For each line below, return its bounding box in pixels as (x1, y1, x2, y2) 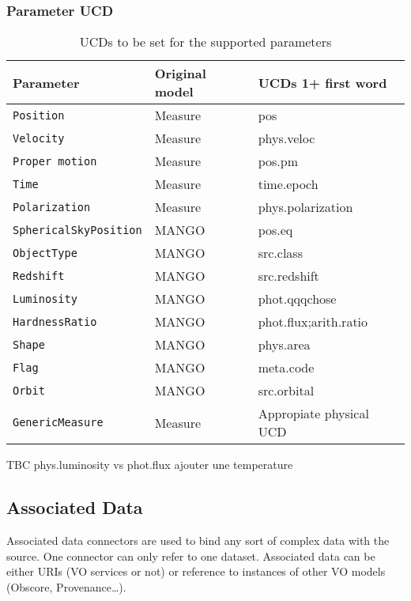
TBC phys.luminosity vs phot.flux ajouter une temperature (6, 456, 293, 473)
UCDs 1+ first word (258, 73, 387, 92)
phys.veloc (258, 129, 315, 148)
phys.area (258, 335, 311, 354)
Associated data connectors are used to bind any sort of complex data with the (6, 532, 390, 549)
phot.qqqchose (258, 289, 337, 308)
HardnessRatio (13, 315, 97, 328)
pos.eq (258, 221, 293, 240)
